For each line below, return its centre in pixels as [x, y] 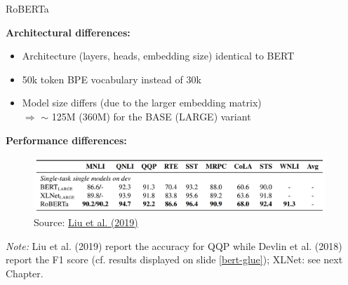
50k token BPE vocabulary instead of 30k [112, 79]
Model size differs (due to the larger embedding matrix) [142, 103]
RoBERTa [27, 8]
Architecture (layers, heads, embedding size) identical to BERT [158, 56]
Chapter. [25, 273]
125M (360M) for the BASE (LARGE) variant [151, 116]
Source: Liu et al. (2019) [86, 222]
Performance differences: [66, 140]
